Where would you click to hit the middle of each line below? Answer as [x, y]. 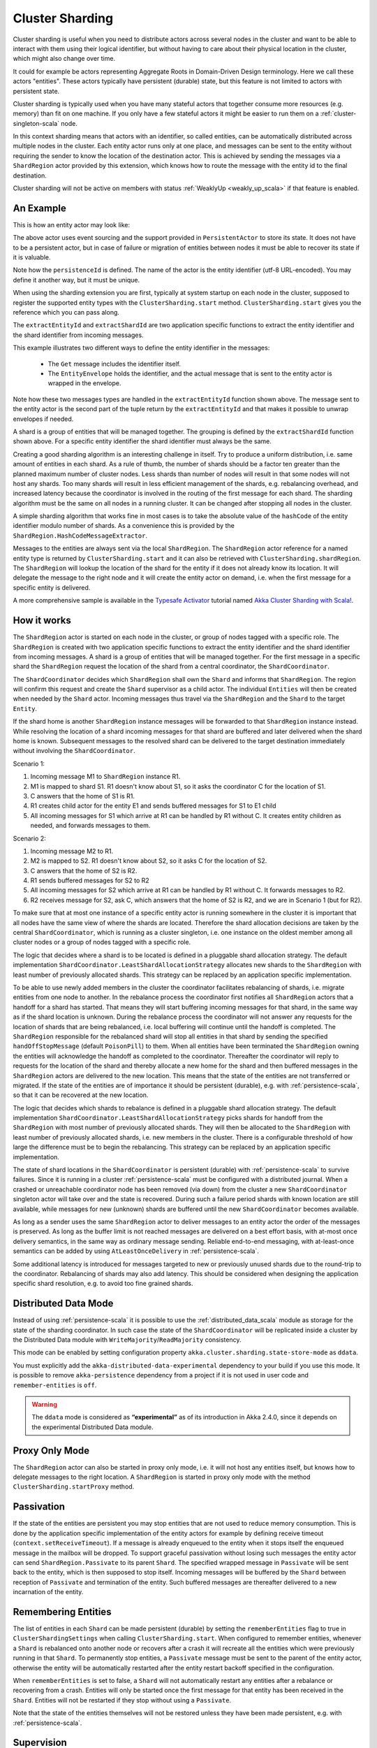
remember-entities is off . [55, 1385]
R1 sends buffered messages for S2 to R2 [90, 880]
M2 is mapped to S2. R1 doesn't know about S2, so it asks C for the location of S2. [149, 861]
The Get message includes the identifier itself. [114, 364]
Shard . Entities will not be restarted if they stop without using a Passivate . [122, 1700]
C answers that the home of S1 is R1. [83, 796]
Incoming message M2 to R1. [72, 851]
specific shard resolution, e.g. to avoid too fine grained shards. [103, 1284]
